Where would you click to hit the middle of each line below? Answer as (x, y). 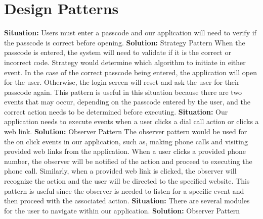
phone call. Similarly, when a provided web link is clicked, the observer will (120, 171)
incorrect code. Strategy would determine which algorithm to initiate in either (125, 62)
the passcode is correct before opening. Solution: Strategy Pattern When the (125, 42)
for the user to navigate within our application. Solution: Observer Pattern (122, 210)
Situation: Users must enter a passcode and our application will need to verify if (130, 33)
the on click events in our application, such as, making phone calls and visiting (126, 141)
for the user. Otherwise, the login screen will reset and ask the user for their (122, 82)
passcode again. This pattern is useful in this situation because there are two (123, 92)
